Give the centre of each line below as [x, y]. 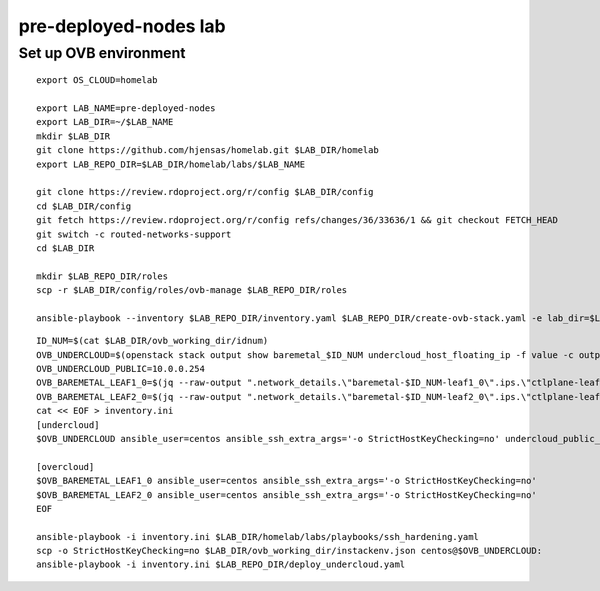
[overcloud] [65, 466]
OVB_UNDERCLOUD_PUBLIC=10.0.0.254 [120, 369]
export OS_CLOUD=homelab [97, 80]
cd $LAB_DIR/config [84, 206]
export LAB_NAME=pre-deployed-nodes [126, 108]
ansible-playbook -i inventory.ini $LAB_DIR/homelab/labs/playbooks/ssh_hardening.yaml [258, 536]
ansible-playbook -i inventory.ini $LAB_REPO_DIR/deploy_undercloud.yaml [221, 564]
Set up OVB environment [102, 53]
